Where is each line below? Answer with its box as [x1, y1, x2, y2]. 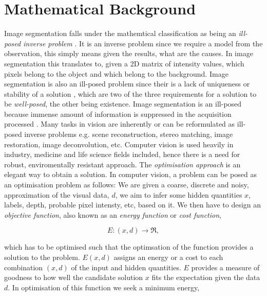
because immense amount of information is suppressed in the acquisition [4, 108, 232, 119]
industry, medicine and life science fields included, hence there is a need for [4, 149, 240, 160]
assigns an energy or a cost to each [113, 252, 223, 262]
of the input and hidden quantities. [71, 262, 181, 272]
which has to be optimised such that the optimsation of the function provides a [4, 241, 254, 252]
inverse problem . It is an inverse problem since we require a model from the [23, 38, 263, 48]
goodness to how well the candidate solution [4, 272, 143, 283]
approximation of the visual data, [4, 189, 109, 200]
